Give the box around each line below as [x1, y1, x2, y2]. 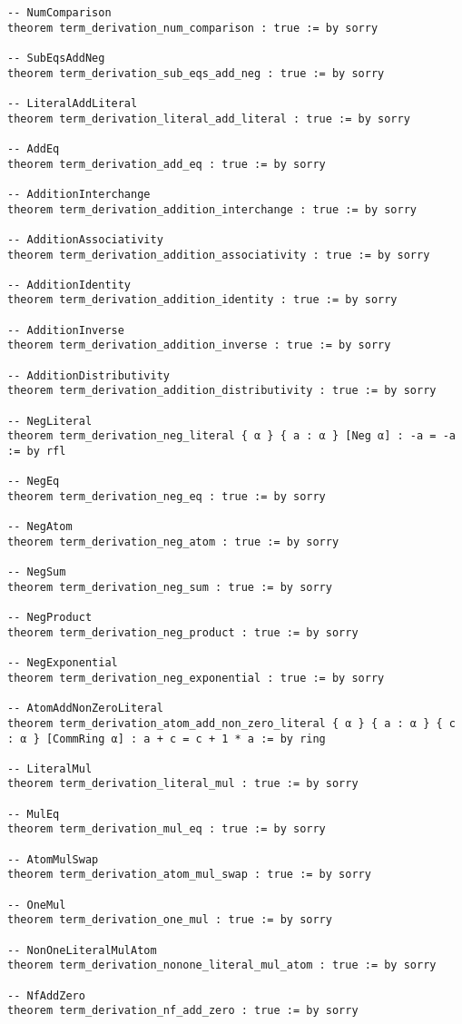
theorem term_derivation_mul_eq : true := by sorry [7, 822, 326, 836]
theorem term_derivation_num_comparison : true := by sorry [7, 21, 378, 34]
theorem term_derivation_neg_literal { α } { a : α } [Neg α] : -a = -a [7, 429, 456, 443]
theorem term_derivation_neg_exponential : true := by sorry [7, 671, 385, 684]
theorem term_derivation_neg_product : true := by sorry [7, 625, 359, 639]
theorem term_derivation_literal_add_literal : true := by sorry [7, 112, 410, 125]
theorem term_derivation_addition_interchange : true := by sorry [7, 202, 418, 216]
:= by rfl [7, 445, 66, 458]
